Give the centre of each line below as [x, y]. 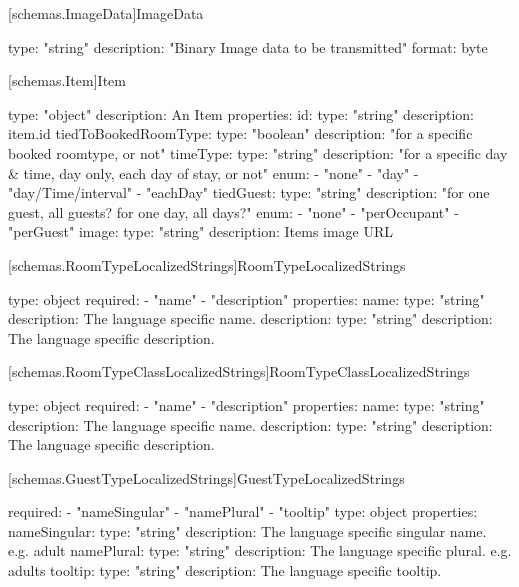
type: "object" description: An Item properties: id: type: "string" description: [241, 113]
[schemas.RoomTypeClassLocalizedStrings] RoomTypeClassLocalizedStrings [239, 371]
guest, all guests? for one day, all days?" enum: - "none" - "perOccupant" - [233, 211]
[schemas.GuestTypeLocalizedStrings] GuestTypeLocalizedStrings [206, 477]
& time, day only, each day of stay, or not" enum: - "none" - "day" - [213, 172]
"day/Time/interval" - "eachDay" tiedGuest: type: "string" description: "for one [249, 192]
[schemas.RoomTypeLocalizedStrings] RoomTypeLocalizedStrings [207, 264]
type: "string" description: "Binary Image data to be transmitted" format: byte [248, 46]
